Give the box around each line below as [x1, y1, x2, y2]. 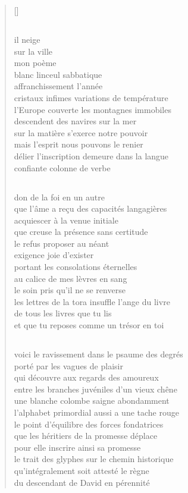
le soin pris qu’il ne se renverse [14, 284, 126, 296]
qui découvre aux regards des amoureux [14, 371, 159, 384]
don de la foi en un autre [14, 190, 105, 203]
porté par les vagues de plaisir [14, 359, 123, 372]
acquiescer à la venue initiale [14, 213, 118, 226]
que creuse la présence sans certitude [14, 225, 148, 238]
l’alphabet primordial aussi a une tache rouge [14, 406, 179, 418]
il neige [14, 33, 40, 45]
